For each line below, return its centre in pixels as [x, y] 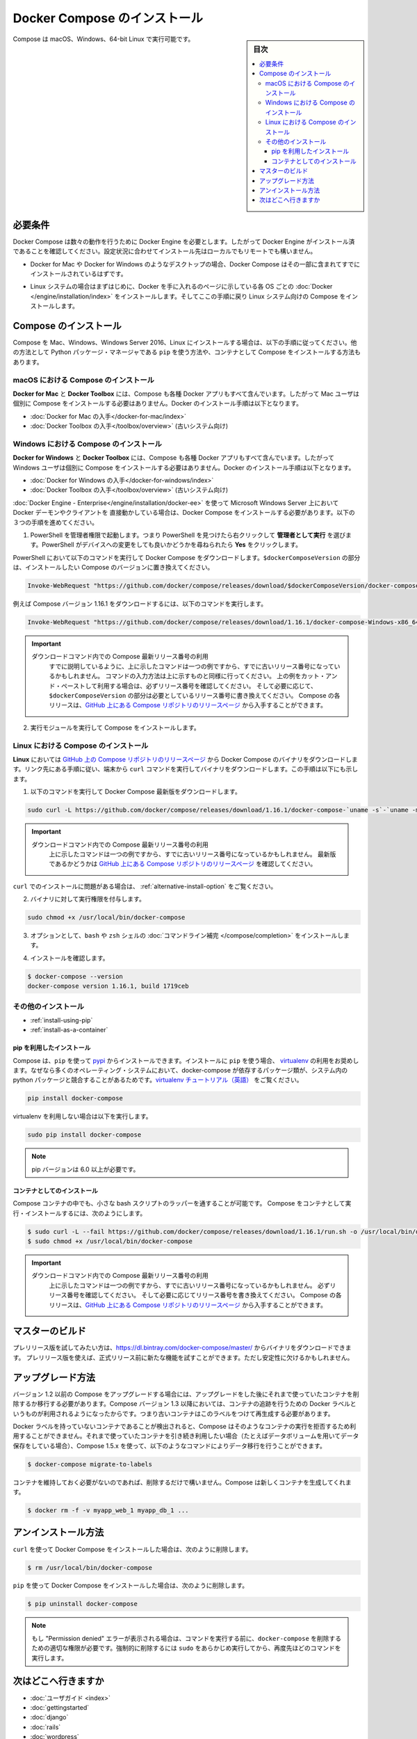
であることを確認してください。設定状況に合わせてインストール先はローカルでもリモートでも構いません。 [165, 251]
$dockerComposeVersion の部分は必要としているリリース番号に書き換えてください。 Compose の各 [195, 696]
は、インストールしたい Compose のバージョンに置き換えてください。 [113, 568]
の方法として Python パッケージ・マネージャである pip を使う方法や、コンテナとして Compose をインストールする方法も [187, 352]
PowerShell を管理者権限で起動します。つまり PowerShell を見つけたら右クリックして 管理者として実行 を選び [188, 535]
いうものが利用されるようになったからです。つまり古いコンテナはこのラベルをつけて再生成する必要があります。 [173, 1413]
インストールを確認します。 [69, 958]
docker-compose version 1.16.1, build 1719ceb [108, 986]
